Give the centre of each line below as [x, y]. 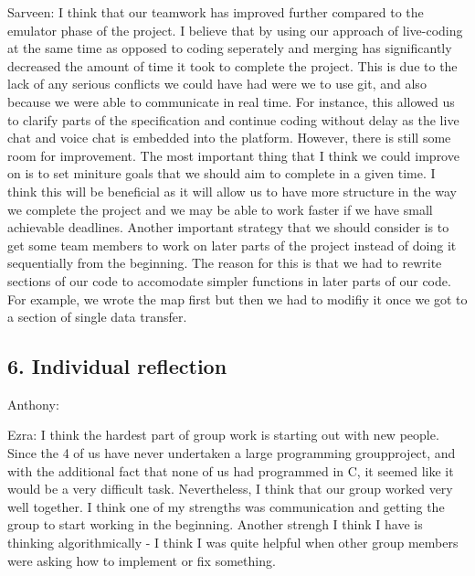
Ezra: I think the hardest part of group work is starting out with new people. [223, 435]
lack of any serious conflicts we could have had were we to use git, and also [217, 84]
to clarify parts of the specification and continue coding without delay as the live [233, 119]
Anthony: [33, 404]
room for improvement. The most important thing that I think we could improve [233, 155]
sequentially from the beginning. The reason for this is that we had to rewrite [225, 263]
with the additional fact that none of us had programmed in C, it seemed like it [231, 470]
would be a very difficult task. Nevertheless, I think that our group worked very [230, 489]
